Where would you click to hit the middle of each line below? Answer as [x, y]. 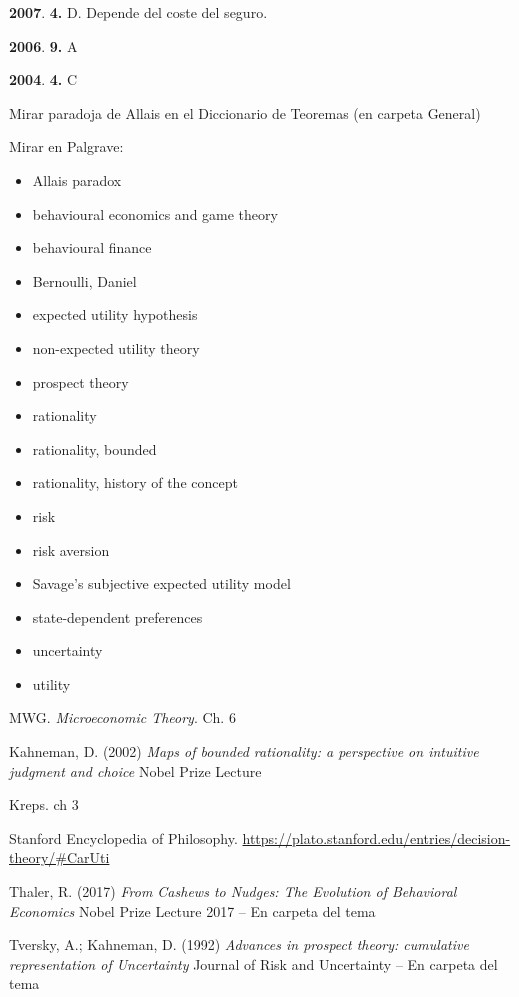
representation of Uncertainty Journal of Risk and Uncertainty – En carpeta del [253, 963]
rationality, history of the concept [135, 482]
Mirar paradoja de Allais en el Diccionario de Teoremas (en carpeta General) [245, 112]
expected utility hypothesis [115, 314]
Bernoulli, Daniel [84, 280]
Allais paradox [77, 179]
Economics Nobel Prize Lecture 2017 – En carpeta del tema [192, 910]
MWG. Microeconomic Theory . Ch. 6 [122, 717]
